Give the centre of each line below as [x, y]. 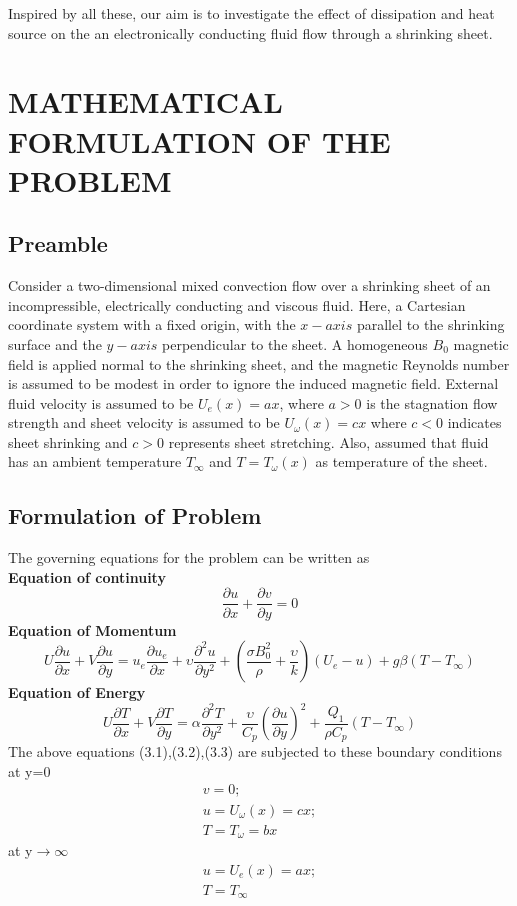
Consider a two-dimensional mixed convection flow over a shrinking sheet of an [249, 285]
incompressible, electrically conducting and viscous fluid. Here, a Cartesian [237, 304]
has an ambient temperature [95, 461]
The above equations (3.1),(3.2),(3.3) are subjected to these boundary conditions [255, 751]
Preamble [58, 243]
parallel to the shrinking [430, 324]
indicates [474, 422]
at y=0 [29, 770]
